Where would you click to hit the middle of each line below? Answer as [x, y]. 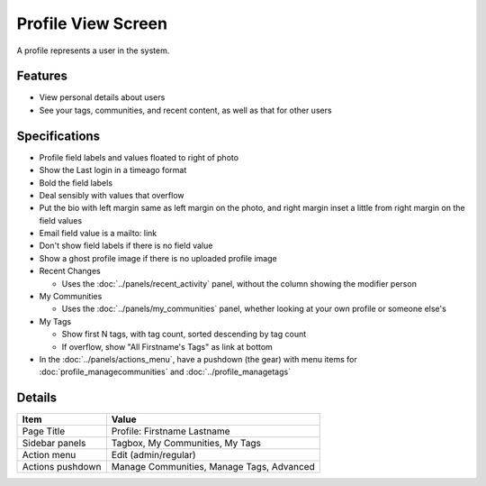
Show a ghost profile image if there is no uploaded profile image [158, 258]
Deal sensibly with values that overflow [112, 195]
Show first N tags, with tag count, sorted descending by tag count [184, 335]
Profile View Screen [92, 23]
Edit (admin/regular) [154, 455]
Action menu [49, 455]
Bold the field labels [76, 183]
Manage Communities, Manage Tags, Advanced [213, 467]
